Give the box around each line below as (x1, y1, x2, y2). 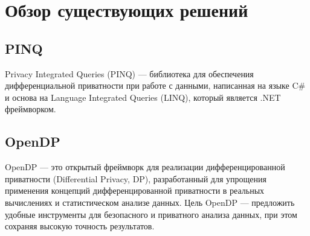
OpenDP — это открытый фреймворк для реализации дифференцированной (5, 161, 285, 173)
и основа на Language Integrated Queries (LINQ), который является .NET (5, 91, 281, 103)
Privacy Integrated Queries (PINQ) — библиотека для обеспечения (5, 67, 254, 80)
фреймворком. (5, 103, 56, 115)
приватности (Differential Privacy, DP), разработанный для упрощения (5, 172, 266, 185)
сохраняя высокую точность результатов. (5, 220, 155, 232)
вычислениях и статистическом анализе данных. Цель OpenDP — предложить (5, 196, 295, 208)
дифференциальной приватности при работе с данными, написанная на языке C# (5, 79, 306, 92)
